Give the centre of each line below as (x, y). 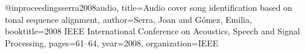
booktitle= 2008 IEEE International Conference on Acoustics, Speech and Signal (152, 31)
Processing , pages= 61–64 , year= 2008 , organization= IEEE (112, 42)
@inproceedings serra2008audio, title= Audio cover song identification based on (149, 7)
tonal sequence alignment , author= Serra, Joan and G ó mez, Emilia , (128, 19)
